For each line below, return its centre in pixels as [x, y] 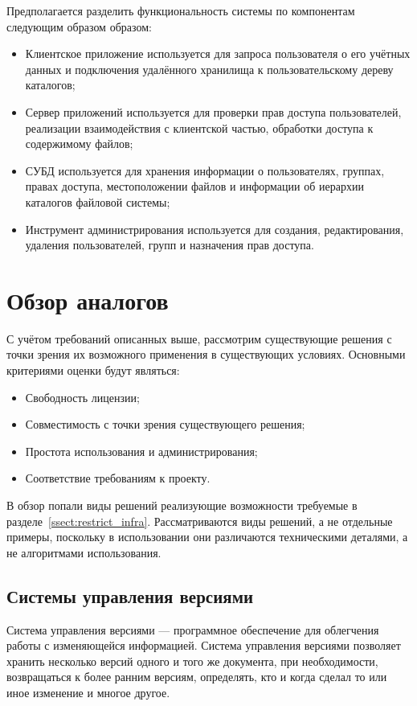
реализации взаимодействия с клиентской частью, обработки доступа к [199, 127]
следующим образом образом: [79, 26]
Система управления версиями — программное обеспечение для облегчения [193, 629]
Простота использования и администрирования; [141, 451]
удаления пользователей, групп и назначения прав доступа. [170, 245]
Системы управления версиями [130, 595]
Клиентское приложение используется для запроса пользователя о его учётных [218, 53]
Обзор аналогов [88, 300]
